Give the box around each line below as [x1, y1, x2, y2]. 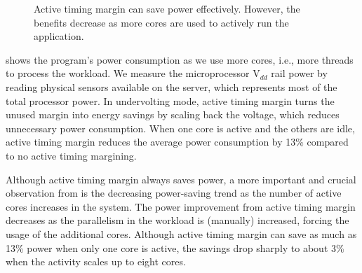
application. [34, 29, 84, 43]
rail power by [271, 66, 328, 80]
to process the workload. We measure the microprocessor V [6, 66, 260, 80]
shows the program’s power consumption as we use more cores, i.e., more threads [6, 52, 354, 66]
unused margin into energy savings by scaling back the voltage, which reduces [6, 107, 340, 122]
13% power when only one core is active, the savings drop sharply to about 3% [6, 240, 344, 255]
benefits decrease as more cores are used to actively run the [34, 15, 289, 29]
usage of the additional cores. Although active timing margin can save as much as [6, 226, 357, 241]
